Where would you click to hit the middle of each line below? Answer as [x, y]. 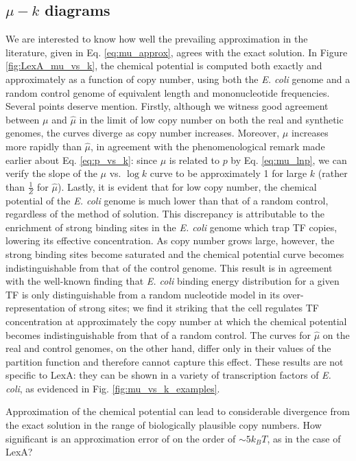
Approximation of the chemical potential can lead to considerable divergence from [178, 411]
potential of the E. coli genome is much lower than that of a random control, [167, 200]
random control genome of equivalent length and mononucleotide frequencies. [168, 92]
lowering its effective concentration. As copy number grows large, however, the [170, 240]
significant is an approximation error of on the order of [121, 438]
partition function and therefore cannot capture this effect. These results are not [175, 361]
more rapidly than [44, 146]
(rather [333, 173]
